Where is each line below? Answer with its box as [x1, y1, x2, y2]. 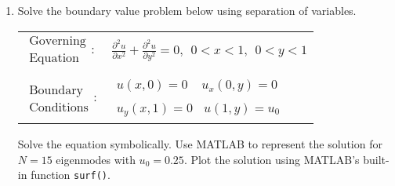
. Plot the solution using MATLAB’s [183, 151, 360, 167]
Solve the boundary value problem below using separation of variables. [17, 2, 357, 18]
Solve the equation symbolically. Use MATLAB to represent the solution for [17, 135, 382, 151]
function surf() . [31, 166, 111, 183]
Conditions [29, 100, 89, 114]
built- [363, 151, 390, 167]
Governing [29, 35, 86, 48]
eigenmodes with [56, 151, 136, 167]
